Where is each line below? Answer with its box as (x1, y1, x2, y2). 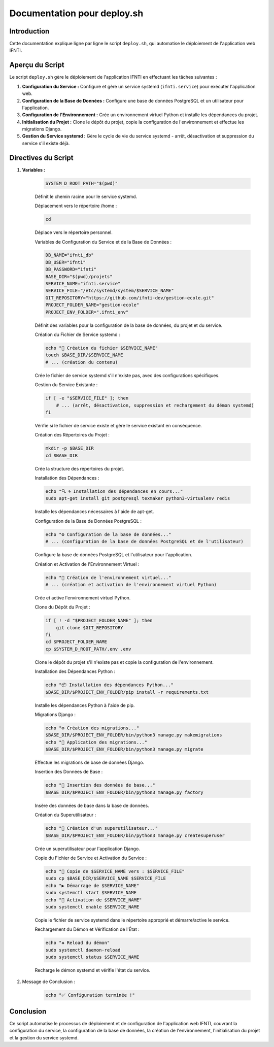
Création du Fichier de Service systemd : (35, 331, 120, 337)
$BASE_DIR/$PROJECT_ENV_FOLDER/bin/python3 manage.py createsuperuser (45, 832, 225, 838)
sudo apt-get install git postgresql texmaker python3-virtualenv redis (45, 495, 230, 501)
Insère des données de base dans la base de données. (35, 802, 149, 808)
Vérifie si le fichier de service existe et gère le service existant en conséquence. (35, 422, 202, 428)
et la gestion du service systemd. (9, 1034, 79, 1040)
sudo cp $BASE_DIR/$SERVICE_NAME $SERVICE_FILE (45, 875, 166, 882)
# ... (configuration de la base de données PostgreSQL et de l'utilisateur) (45, 538, 244, 545)
